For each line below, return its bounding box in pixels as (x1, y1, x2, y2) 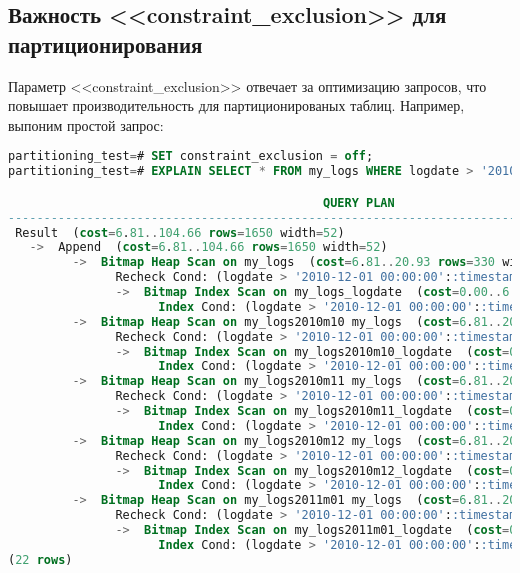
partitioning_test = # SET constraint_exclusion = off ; (8, 149, 374, 164)
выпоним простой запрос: (8, 114, 164, 135)
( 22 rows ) (8, 552, 73, 567)
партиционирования (8, 28, 203, 59)
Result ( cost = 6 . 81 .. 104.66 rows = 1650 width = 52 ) (15, 225, 345, 240)
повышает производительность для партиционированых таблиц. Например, (8, 95, 465, 116)
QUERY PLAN (323, 195, 395, 210)
